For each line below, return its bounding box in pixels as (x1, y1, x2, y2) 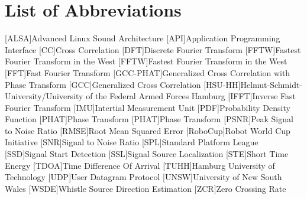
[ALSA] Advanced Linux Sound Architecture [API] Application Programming (5, 32, 280, 44)
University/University (5, 90, 83, 102)
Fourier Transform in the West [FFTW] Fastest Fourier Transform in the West (5, 55, 287, 67)
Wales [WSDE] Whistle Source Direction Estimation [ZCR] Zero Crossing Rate (5, 182, 286, 194)
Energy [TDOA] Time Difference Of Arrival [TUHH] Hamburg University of (5, 159, 275, 171)
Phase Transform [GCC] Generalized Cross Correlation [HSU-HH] (5, 78, 241, 90)
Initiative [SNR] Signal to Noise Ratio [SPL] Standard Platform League (5, 136, 258, 148)
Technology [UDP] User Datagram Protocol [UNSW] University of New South (5, 171, 282, 183)
